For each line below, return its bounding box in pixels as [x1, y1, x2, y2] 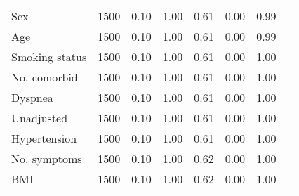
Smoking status [11, 48, 87, 65]
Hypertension [11, 130, 77, 146]
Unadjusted [11, 110, 68, 126]
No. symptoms [11, 150, 82, 166]
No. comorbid [11, 69, 78, 85]
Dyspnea [11, 89, 53, 105]
